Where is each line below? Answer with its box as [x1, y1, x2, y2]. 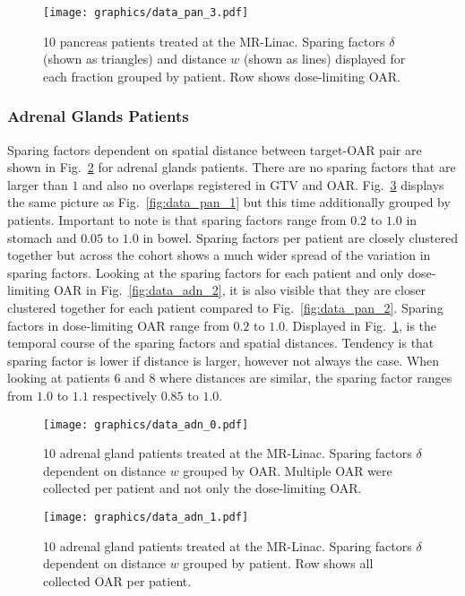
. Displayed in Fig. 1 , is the [285, 315, 437, 334]
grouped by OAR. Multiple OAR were [183, 461, 392, 479]
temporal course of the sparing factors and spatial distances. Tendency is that [7, 333, 435, 352]
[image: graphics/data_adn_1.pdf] [43, 511, 249, 523]
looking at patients [7, 368, 110, 387]
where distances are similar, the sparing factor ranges [159, 368, 452, 387]
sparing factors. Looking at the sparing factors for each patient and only [7, 263, 404, 281]
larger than [7, 175, 68, 194]
